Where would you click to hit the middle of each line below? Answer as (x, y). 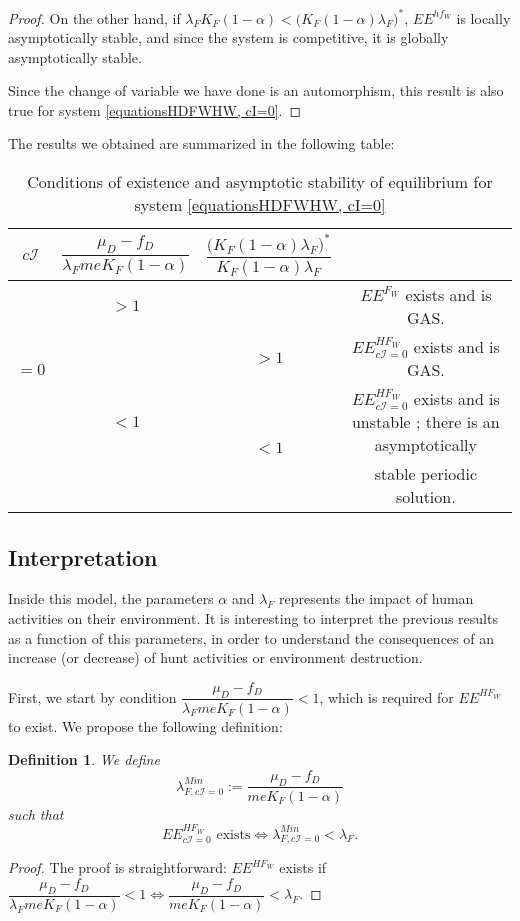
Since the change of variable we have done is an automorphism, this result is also (256, 90)
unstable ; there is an (425, 422)
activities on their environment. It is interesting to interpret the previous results (253, 617)
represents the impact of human (376, 598)
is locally (483, 17)
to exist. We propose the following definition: (145, 725)
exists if (303, 867)
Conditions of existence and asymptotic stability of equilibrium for (260, 182)
